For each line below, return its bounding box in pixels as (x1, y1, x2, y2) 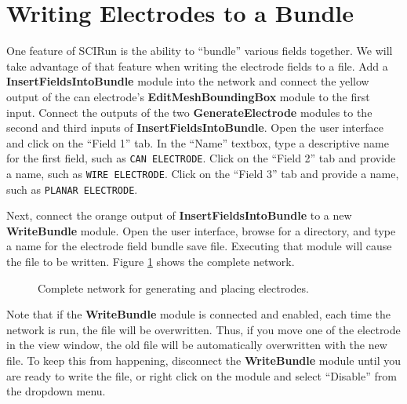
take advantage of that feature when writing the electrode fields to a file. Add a (6, 57, 388, 74)
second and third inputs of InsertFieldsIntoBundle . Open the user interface (6, 119, 383, 136)
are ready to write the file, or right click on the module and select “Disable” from (6, 367, 397, 384)
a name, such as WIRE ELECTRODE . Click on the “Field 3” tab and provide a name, (6, 165, 399, 181)
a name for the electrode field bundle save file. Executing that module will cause (6, 238, 392, 254)
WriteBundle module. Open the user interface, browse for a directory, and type (6, 222, 396, 238)
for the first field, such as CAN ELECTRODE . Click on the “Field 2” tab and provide (6, 150, 396, 166)
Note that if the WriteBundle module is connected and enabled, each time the (6, 306, 391, 322)
